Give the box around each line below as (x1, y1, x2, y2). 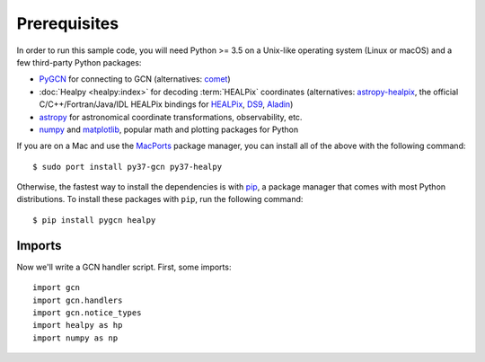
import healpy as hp (32, 320, 123, 331)
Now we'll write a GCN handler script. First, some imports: (16, 261, 232, 272)
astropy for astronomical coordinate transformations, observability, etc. (39, 111, 303, 122)
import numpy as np (32, 332, 119, 343)
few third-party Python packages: (16, 57, 142, 67)
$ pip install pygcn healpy (32, 215, 156, 225)
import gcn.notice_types (32, 307, 142, 318)
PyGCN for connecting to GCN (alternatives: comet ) (39, 74, 231, 84)
